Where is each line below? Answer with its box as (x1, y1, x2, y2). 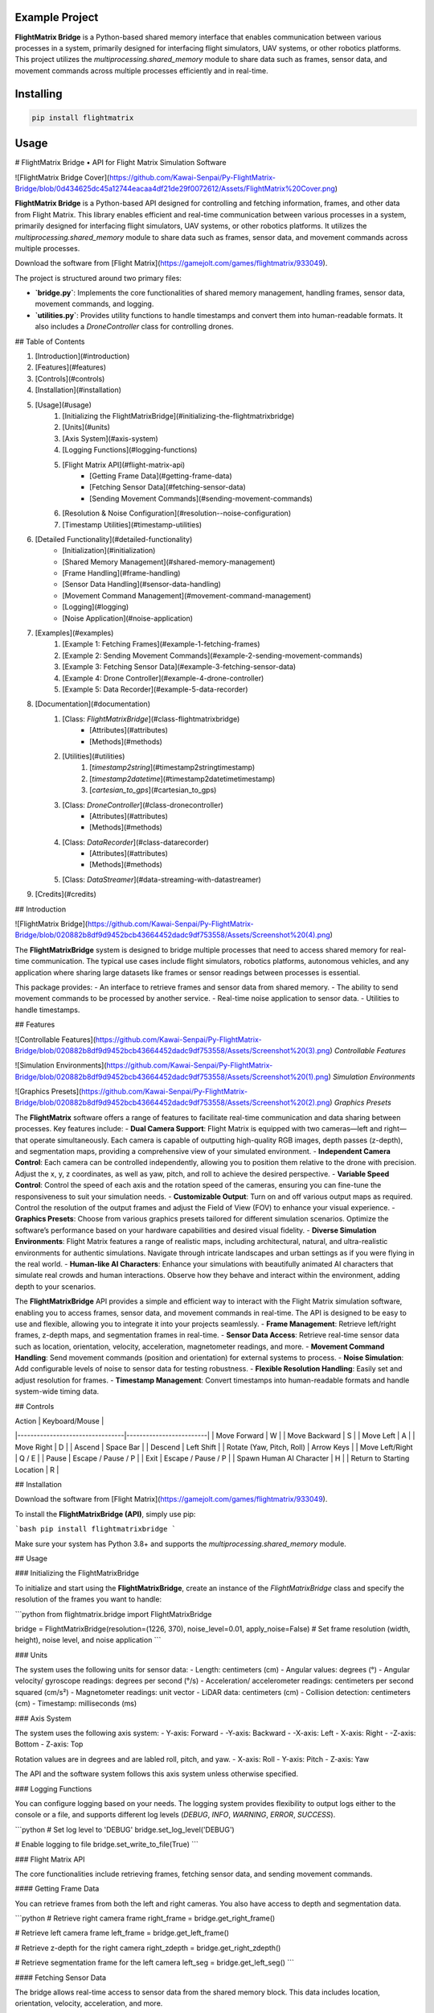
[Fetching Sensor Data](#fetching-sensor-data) (89, 482, 247, 492)
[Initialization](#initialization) (62, 546, 156, 556)
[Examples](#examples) (35, 628, 114, 638)
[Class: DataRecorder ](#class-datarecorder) (62, 837, 209, 847)
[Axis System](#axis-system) (62, 433, 158, 443)
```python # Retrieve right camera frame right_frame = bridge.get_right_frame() (14, 1913, 276, 1924)
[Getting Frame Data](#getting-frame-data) (89, 471, 232, 481)
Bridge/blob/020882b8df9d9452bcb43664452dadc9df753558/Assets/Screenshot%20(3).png (14, 1045, 330, 1055)
